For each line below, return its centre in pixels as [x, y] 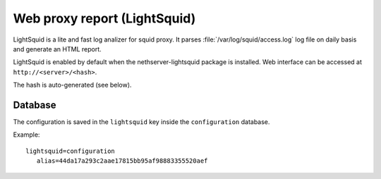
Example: [26, 135]
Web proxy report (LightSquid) [104, 18]
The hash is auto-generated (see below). [72, 85]
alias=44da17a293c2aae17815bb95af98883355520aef [122, 161]
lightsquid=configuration [71, 151]
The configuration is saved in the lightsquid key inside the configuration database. [141, 122]
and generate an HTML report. [57, 49]
